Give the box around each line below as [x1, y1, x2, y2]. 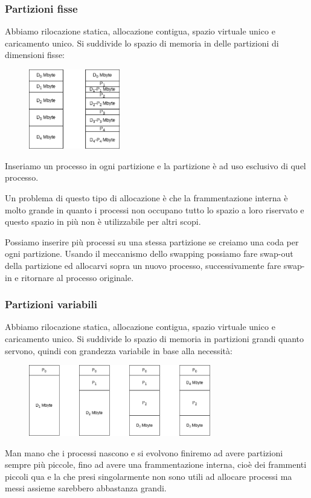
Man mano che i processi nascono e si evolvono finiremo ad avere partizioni [5, 446, 283, 459]
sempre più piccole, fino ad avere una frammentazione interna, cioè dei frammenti [5, 458, 307, 471]
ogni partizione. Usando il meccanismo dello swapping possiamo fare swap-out [5, 247, 293, 260]
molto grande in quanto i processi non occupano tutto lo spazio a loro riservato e [5, 203, 304, 216]
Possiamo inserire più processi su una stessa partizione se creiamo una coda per [5, 235, 299, 248]
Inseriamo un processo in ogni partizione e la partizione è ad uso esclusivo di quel [5, 159, 306, 172]
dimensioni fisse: [5, 48, 65, 61]
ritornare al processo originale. [21, 271, 134, 283]
